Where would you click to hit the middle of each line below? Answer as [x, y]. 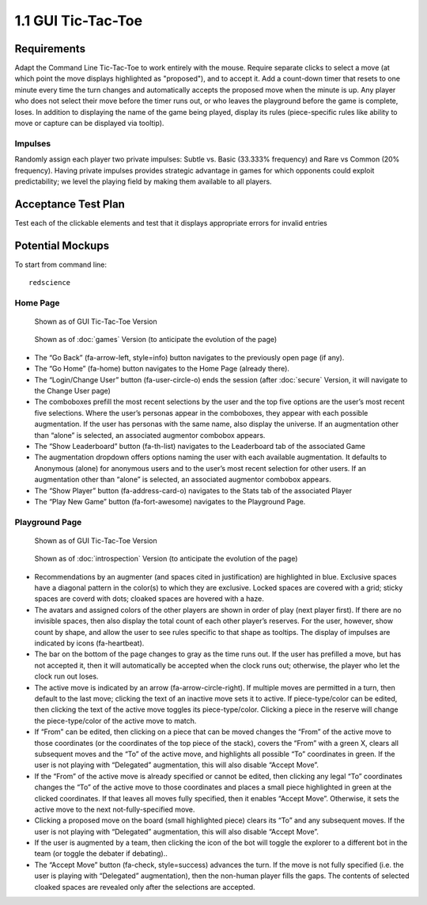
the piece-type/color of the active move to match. [115, 721]
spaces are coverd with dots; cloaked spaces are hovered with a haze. [149, 599]
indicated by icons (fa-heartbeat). [89, 643]
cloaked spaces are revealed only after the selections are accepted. [145, 887]
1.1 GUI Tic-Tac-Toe [78, 21]
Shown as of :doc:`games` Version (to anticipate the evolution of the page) [156, 340]
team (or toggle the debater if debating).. [101, 854]
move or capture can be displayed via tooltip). [89, 124]
